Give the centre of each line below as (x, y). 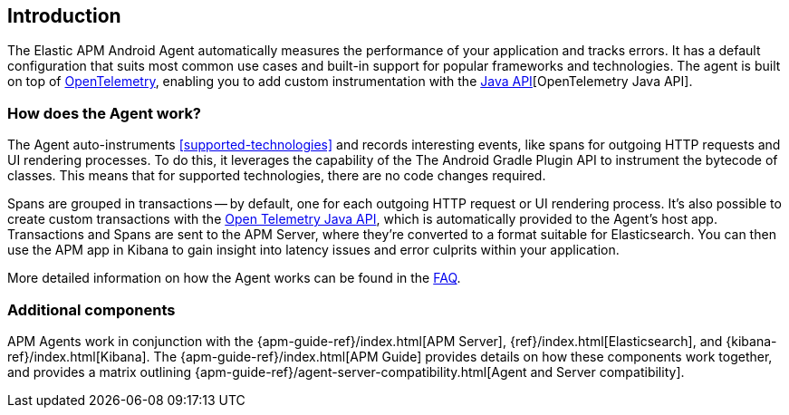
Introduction (64, 16)
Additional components (91, 309)
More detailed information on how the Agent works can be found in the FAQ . (234, 278)
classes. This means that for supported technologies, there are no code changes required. (277, 176)
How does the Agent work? (105, 113)
